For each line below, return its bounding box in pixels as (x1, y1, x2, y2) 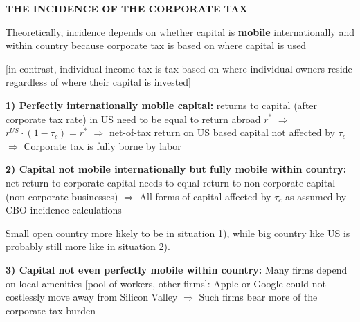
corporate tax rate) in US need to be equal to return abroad (6, 111, 261, 126)
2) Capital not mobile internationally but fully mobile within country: (6, 162, 347, 176)
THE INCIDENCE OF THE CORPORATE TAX (6, 1, 248, 15)
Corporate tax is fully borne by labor (24, 138, 181, 153)
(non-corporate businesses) (6, 189, 118, 203)
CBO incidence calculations (6, 202, 122, 217)
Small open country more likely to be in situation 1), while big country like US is (6, 225, 350, 240)
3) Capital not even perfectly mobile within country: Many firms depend (6, 262, 348, 276)
